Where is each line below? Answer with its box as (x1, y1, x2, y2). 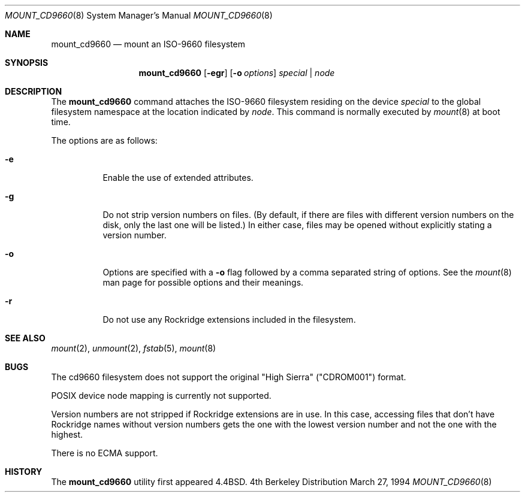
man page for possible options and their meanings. (102, 277, 304, 287)
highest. (51, 429, 83, 440)
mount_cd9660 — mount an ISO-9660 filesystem (51, 39, 246, 49)
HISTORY (5, 466, 43, 477)
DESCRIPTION (5, 86, 62, 96)
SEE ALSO (5, 333, 46, 343)
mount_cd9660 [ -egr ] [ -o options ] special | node (138, 68, 335, 78)
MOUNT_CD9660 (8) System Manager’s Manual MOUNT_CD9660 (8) (5, 10, 273, 20)
